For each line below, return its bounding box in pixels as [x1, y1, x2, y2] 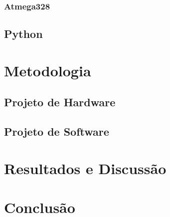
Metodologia [4, 60, 91, 80]
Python [4, 26, 43, 41]
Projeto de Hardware [4, 94, 116, 110]
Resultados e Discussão [4, 158, 167, 178]
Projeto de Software [4, 124, 109, 139]
